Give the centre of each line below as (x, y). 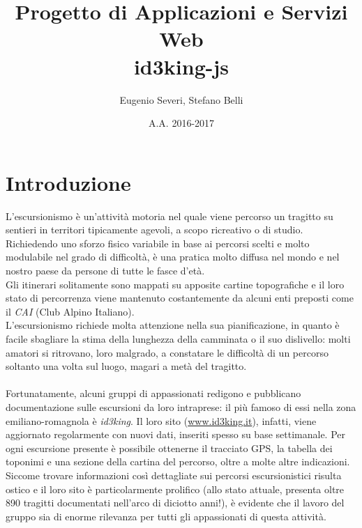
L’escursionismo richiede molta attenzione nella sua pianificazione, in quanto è (173, 325)
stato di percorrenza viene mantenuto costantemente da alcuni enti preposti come (180, 298)
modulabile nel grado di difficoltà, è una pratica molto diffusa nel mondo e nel (173, 257)
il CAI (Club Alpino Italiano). (70, 311)
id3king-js (181, 66)
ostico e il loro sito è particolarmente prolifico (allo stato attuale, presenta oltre (175, 489)
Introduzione (68, 182)
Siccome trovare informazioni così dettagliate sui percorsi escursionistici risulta (174, 475)
